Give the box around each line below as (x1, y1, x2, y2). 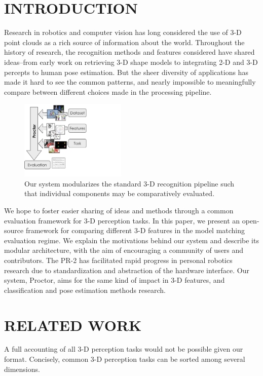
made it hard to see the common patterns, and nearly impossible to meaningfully (4, 77, 256, 87)
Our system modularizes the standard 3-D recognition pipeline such (24, 178, 235, 189)
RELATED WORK (4, 314, 142, 335)
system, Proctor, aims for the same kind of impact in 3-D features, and (4, 275, 225, 285)
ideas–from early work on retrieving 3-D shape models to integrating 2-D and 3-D (4, 56, 258, 67)
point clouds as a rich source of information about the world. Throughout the (4, 36, 245, 47)
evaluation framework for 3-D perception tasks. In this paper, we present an (4, 215, 240, 225)
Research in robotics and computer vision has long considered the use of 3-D (4, 27, 242, 37)
